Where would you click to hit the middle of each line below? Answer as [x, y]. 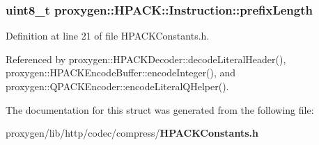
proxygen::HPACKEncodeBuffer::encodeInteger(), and [121, 72]
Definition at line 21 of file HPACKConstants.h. [108, 36]
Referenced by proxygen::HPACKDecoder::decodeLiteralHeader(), [146, 59]
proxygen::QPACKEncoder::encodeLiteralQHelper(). [117, 86]
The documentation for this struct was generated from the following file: [160, 109]
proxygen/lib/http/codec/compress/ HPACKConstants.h [132, 133]
